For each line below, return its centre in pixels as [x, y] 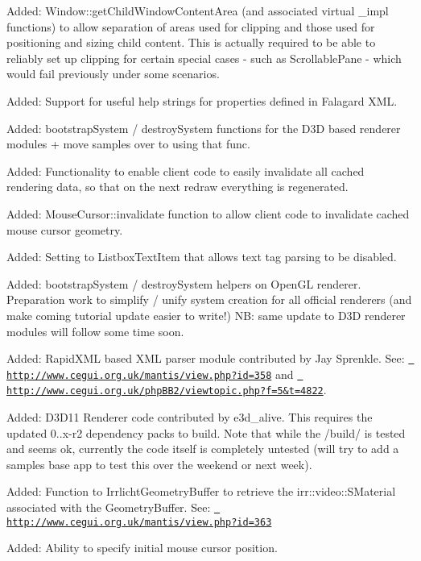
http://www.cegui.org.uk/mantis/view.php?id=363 [139, 522]
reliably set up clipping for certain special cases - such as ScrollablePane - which [204, 58]
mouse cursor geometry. [65, 229]
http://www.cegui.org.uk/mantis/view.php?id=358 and [150, 374]
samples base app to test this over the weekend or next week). [159, 464]
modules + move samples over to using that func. [128, 144]
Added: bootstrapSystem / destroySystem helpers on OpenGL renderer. [184, 283]
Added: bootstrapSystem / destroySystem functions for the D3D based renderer [204, 128]
